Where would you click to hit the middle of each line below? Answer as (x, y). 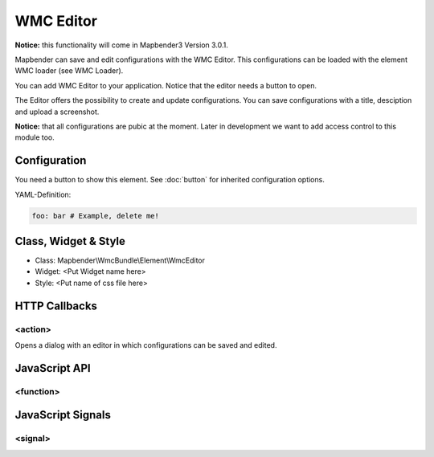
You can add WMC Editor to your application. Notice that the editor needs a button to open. (166, 85)
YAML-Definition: (43, 194)
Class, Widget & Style (70, 241)
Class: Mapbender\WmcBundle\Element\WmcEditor (120, 260)
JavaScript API (53, 368)
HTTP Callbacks (56, 306)
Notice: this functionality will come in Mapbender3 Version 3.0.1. (122, 45)
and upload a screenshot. (57, 112)
